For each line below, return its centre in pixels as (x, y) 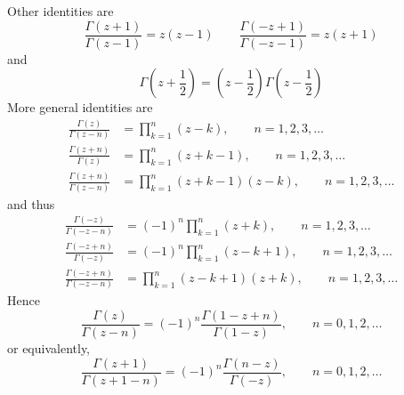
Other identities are (61, 11)
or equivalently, (49, 348)
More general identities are (80, 107)
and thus (31, 203)
